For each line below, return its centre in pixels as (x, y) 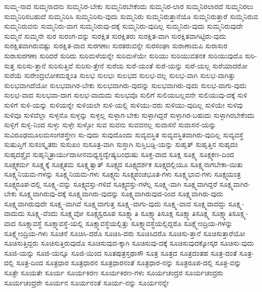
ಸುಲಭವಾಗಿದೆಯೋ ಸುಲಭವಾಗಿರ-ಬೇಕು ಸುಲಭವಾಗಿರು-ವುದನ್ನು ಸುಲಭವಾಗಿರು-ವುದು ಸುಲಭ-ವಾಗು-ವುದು (125, 85)
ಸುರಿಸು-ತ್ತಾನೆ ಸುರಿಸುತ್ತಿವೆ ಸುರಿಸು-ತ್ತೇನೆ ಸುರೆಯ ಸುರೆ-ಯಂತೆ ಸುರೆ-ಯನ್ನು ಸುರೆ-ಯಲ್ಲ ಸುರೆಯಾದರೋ (132, 65)
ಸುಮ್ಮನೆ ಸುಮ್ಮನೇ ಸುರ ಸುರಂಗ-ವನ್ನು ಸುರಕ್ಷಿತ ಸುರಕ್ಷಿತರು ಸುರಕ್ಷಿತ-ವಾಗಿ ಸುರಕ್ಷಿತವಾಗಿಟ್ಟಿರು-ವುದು (115, 35)
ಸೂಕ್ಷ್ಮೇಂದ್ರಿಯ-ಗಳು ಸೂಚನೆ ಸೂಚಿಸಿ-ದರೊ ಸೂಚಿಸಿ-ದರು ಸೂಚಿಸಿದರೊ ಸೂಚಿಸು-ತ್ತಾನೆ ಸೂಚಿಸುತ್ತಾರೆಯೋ (125, 233)
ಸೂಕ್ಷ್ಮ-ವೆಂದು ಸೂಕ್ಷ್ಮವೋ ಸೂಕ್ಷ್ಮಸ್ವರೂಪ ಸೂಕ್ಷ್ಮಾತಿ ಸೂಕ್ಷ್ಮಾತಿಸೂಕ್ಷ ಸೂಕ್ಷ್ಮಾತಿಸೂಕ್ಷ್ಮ (118, 213)
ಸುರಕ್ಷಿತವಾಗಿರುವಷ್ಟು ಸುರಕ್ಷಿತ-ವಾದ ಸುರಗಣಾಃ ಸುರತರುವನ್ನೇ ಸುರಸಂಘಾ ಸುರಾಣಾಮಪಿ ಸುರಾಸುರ (116, 46)
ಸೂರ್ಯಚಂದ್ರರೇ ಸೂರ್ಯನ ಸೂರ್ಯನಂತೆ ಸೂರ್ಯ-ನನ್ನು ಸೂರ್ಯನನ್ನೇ (86, 282)
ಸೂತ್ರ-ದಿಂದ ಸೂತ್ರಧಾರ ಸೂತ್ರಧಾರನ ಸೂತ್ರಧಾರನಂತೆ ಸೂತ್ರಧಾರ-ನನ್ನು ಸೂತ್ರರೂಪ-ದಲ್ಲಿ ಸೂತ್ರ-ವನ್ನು (129, 263)
